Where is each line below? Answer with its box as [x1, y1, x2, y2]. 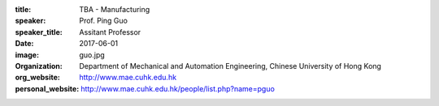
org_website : [15, 73, 60, 83]
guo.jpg [79, 49, 105, 60]
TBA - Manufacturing [79, 5, 150, 14]
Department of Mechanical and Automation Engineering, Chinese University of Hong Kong [79, 61, 382, 70]
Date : [15, 39, 34, 49]
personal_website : [15, 83, 80, 93]
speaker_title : [15, 27, 63, 36]
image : [15, 49, 40, 60]
